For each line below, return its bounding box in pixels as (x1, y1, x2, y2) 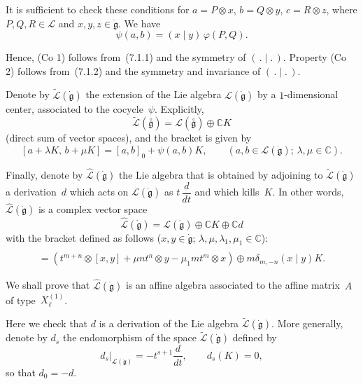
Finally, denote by (6, 167, 83, 182)
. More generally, (271, 316, 343, 331)
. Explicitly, (155, 101, 204, 116)
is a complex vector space (38, 202, 148, 217)
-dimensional (284, 87, 339, 102)
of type (6, 292, 36, 307)
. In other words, (272, 184, 344, 199)
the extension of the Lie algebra (85, 87, 222, 102)
